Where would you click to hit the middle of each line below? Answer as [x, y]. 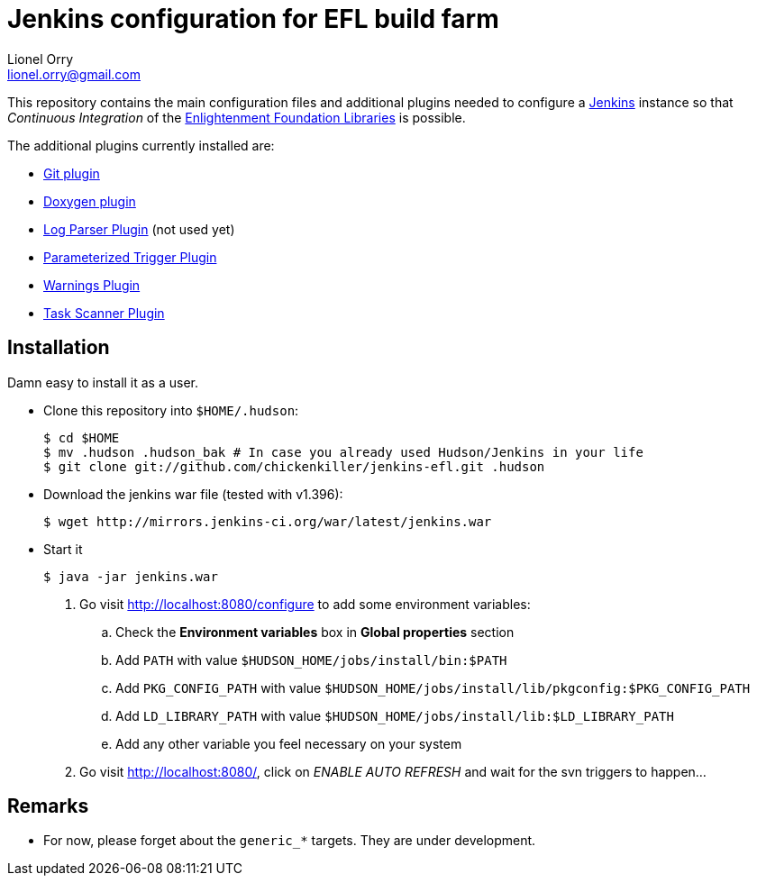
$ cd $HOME [82, 437]
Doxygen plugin [90, 201]
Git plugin [72, 173]
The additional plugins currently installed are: [141, 145]
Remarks [48, 806]
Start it [63, 549]
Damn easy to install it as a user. [103, 382]
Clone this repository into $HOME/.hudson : [171, 410]
